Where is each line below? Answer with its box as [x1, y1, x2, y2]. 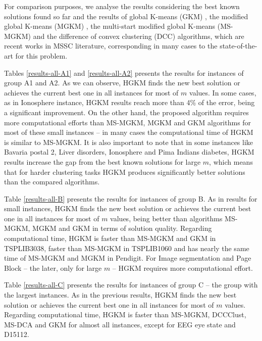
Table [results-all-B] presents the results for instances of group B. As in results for [4, 193, 257, 204]
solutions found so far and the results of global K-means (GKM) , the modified [4, 11, 248, 21]
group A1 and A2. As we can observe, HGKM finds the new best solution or [4, 77, 240, 88]
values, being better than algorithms [110, 213, 223, 223]
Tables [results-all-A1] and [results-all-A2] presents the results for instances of [4, 67, 244, 78]
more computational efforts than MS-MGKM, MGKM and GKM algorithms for [4, 117, 251, 127]
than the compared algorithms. [4, 176, 100, 187]
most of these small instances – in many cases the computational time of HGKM [4, 127, 253, 137]
